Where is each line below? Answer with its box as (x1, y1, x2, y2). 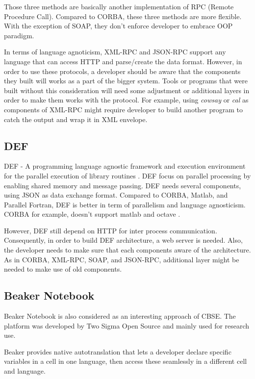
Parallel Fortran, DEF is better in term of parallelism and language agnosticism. (4, 199, 246, 209)
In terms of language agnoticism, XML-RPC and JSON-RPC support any (4, 47, 226, 57)
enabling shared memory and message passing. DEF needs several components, (4, 180, 241, 190)
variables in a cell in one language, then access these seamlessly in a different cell (4, 356, 247, 366)
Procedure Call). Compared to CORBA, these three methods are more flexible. (4, 11, 242, 21)
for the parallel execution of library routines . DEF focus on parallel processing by (4, 170, 251, 180)
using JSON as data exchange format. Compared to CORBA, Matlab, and (4, 190, 228, 200)
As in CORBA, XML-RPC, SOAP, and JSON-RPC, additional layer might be (4, 254, 239, 264)
